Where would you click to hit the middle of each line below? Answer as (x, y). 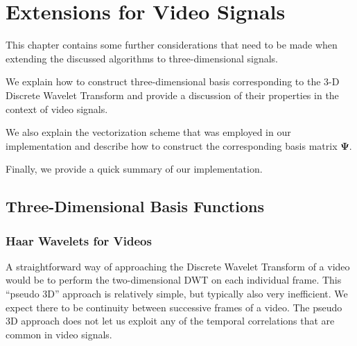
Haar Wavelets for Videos (79, 240)
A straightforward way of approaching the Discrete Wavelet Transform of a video (178, 266)
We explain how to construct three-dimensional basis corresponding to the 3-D (173, 81)
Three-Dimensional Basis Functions (135, 206)
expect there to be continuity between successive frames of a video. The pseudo (174, 307)
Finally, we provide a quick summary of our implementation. (134, 169)
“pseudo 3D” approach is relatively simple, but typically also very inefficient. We (177, 294)
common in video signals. (59, 334)
